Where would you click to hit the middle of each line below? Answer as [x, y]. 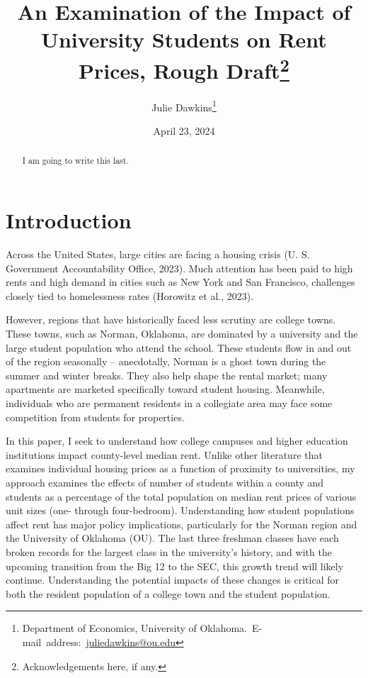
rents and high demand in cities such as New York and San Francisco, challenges [180, 282]
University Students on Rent [184, 39]
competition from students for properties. [95, 417]
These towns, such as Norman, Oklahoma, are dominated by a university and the [182, 334]
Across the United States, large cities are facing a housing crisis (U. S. [158, 254]
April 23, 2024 [184, 131]
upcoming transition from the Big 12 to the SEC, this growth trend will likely [175, 566]
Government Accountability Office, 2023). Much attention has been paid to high [179, 268]
